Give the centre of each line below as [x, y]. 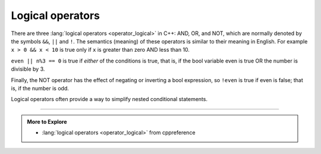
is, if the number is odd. [40, 88]
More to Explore [47, 121]
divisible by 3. [28, 69]
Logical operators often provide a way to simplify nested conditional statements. [109, 99]
